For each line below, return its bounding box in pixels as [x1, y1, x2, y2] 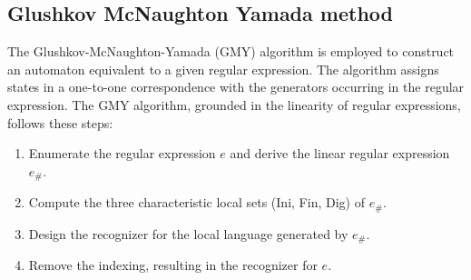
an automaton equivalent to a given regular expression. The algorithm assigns [7, 59, 439, 78]
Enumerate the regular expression [28, 144, 216, 163]
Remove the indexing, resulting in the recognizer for [28, 255, 318, 275]
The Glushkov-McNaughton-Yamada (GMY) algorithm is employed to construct [7, 42, 455, 61]
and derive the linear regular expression [230, 144, 450, 163]
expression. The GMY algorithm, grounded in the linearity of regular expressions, [7, 95, 461, 114]
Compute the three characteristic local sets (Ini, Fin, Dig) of [28, 193, 365, 212]
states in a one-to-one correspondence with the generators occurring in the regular [7, 77, 465, 96]
